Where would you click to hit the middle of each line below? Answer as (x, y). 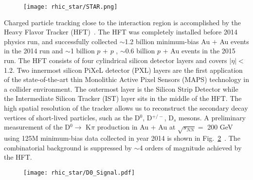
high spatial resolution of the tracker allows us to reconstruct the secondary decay (126, 108)
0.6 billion (140, 51)
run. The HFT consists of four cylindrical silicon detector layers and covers (116, 60)
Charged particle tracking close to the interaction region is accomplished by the (122, 22)
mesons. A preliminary (212, 117)
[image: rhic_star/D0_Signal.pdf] (79, 172)
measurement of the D (37, 127)
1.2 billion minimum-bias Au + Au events (187, 41)
